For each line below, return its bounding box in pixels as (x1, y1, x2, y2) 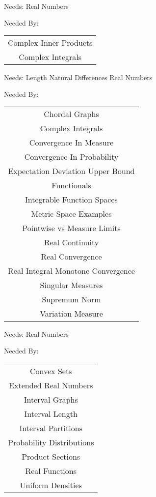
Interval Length (24, 408, 78, 419)
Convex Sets (30, 365, 72, 377)
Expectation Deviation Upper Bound (8, 165, 135, 177)
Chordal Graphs (44, 108, 99, 120)
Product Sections (22, 450, 80, 462)
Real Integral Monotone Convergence (8, 265, 135, 277)
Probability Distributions (8, 436, 94, 448)
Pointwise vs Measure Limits (22, 222, 121, 234)
